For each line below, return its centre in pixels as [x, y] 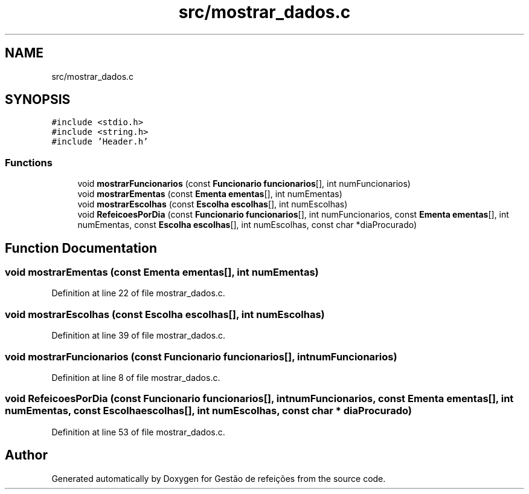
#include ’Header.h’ [100, 142]
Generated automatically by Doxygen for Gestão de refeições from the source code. [219, 478]
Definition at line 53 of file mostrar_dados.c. [138, 432]
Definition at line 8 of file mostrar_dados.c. [136, 377]
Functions [29, 162]
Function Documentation [81, 248]
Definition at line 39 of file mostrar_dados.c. [139, 336]
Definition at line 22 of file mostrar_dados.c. [138, 293]
